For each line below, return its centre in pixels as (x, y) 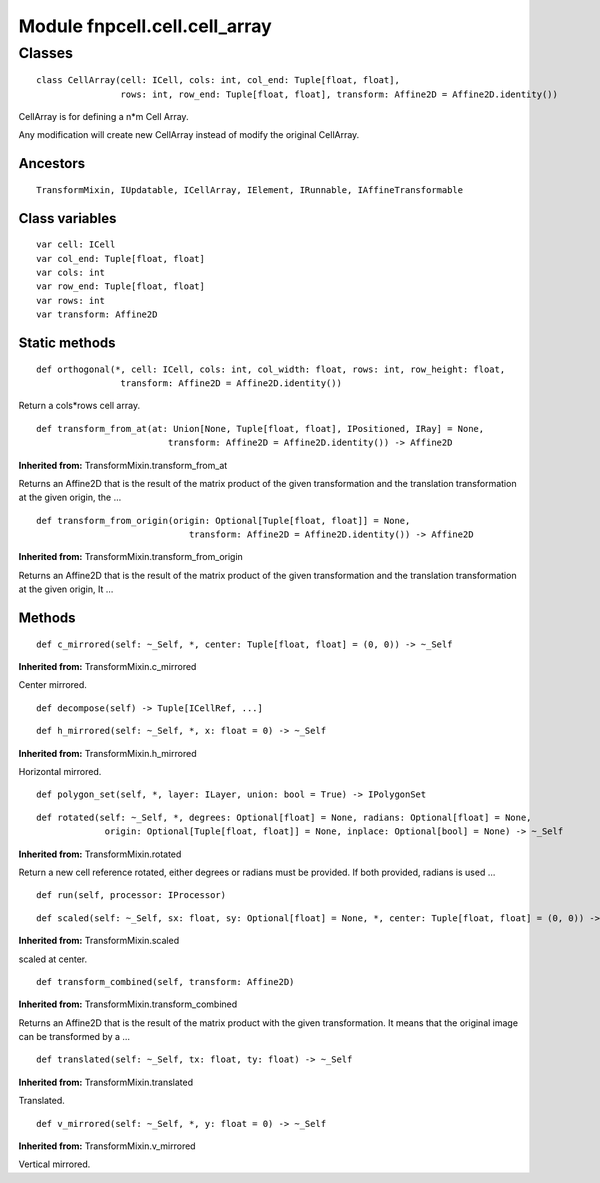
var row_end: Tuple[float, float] (120, 286)
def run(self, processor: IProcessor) (131, 895)
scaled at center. (53, 959)
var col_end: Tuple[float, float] (120, 258)
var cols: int (70, 272)
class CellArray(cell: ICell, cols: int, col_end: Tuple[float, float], (218, 80)
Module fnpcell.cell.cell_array (145, 26)
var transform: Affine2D (97, 314)
